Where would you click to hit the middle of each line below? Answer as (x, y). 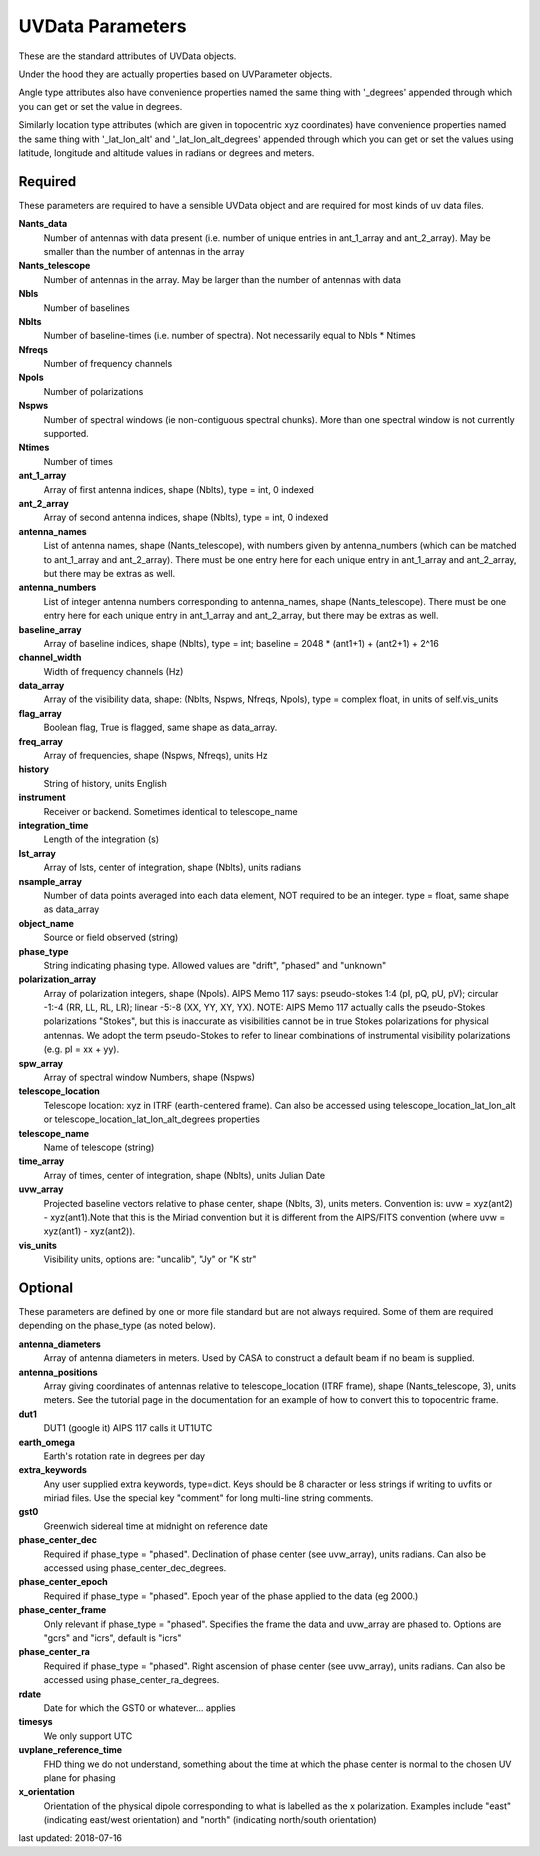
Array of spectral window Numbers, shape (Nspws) (149, 1077)
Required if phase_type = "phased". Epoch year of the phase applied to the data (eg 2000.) (231, 1596)
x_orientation (46, 1792)
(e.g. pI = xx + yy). (81, 1049)
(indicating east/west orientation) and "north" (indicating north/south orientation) (210, 1820)
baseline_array (50, 629)
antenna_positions (58, 1372)
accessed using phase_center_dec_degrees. (135, 1568)
